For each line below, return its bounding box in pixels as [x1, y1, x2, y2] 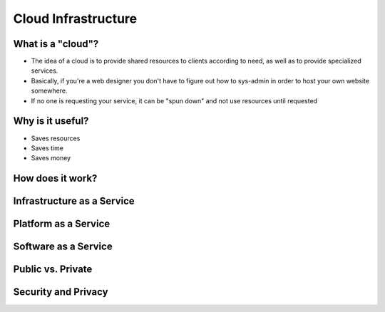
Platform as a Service [13, 218, 111, 230]
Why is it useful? [13, 115, 89, 128]
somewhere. [31, 86, 68, 95]
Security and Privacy [13, 286, 108, 298]
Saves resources [31, 134, 81, 142]
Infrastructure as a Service [13, 195, 135, 207]
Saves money [31, 154, 71, 162]
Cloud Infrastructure [13, 11, 138, 26]
